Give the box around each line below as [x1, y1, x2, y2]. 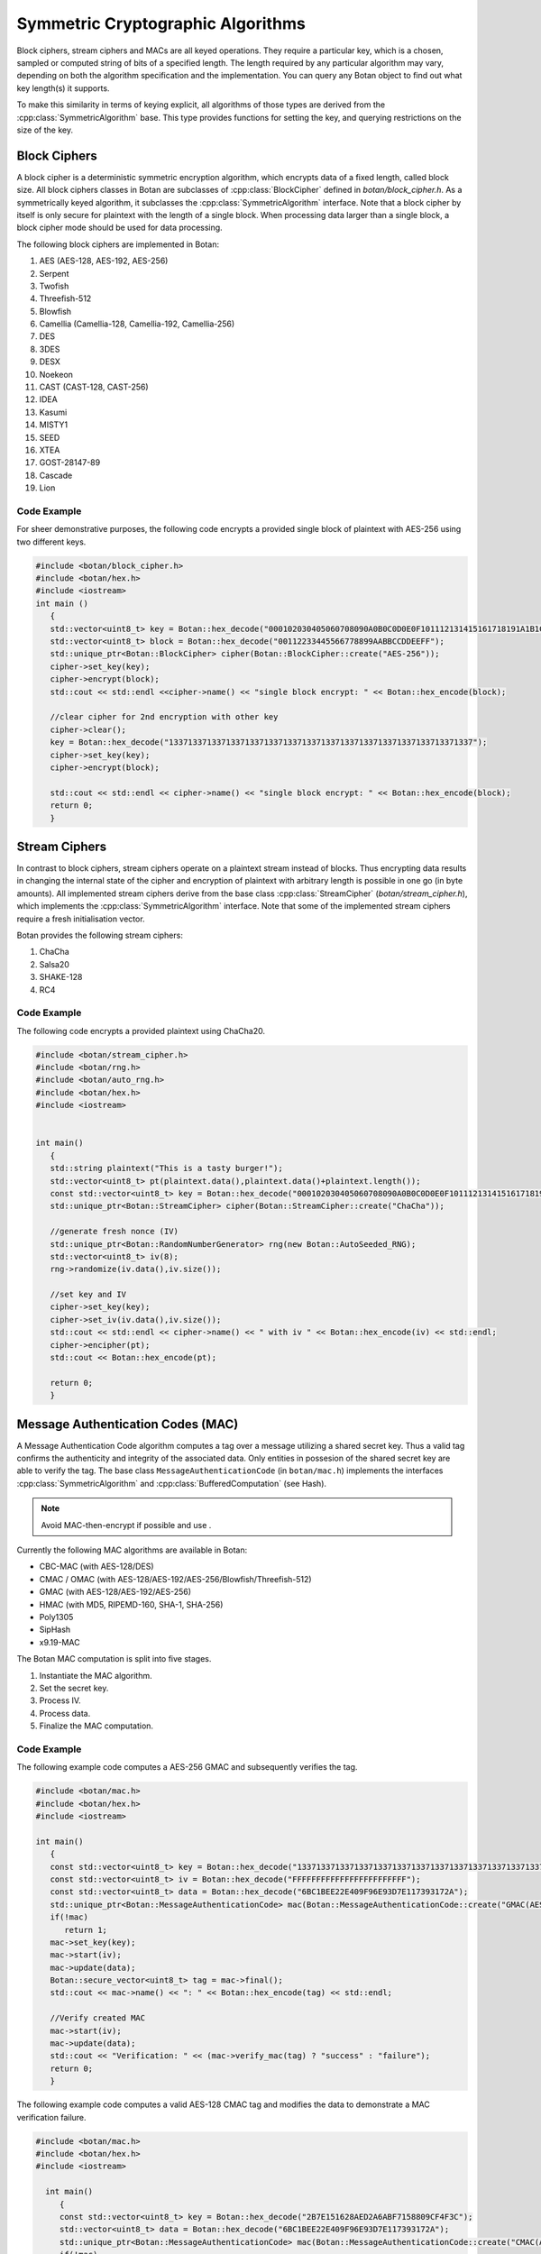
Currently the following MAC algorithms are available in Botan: [16, 1544, 248, 1555]
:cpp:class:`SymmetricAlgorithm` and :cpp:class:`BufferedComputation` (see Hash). [16, 1478, 327, 1489]
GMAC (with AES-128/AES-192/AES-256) [39, 1587, 192, 1598]
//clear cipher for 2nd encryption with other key [50, 712, 279, 722]
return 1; [64, 1925, 108, 1935]
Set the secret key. [39, 1682, 109, 1693]
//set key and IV [50, 1289, 126, 1300]
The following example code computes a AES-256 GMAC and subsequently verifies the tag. [16, 1762, 358, 1773]
